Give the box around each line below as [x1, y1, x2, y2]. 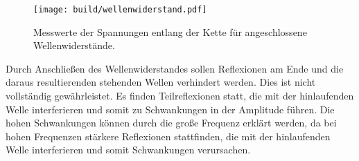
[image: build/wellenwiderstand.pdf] [33, 5, 207, 15]
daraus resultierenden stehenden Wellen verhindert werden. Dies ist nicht [6, 75, 316, 89]
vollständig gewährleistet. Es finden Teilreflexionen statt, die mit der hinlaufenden [6, 88, 354, 103]
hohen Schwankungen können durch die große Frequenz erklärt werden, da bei [6, 115, 337, 130]
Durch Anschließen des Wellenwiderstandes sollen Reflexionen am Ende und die [6, 61, 344, 75]
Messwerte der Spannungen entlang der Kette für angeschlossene [33, 24, 307, 39]
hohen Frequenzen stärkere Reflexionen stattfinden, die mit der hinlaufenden [6, 129, 331, 143]
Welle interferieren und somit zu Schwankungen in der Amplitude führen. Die [6, 102, 335, 116]
